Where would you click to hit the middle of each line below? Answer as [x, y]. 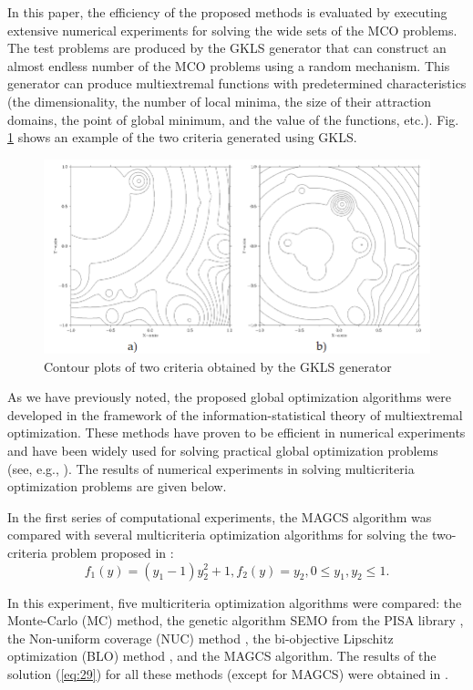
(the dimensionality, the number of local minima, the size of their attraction [220, 101]
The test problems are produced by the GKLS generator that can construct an [227, 48]
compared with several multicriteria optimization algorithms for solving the [218, 535]
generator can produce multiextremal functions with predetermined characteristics [237, 83]
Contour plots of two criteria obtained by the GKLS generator [218, 366]
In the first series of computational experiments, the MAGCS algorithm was [220, 516]
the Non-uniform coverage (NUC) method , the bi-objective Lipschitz [201, 638]
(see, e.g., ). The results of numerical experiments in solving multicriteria [211, 468]
